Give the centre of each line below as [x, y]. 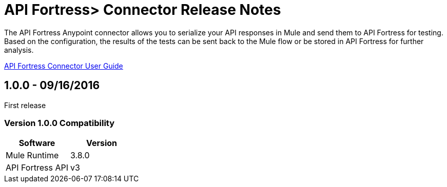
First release [25, 105]
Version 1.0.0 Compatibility [60, 123]
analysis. [19, 50]
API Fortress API [37, 168]
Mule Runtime [32, 155]
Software [37, 143]
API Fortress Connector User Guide [64, 66]
